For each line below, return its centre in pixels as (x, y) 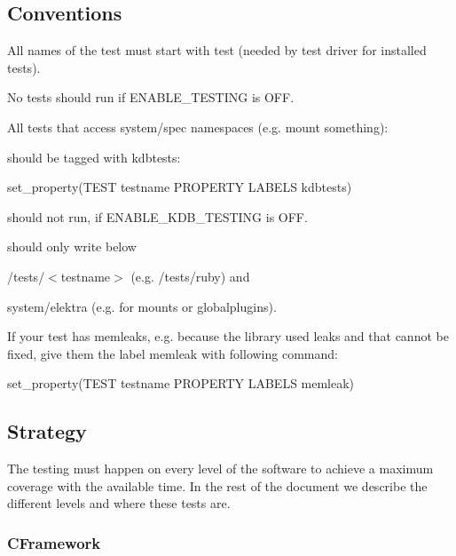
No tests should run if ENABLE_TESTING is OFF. (151, 97)
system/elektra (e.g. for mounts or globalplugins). (142, 306)
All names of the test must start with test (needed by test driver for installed (217, 50)
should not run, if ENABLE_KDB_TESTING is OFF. (157, 216)
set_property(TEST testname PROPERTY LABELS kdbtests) (180, 187)
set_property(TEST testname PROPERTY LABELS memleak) (181, 383)
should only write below (72, 246)
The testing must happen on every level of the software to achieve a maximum (220, 469)
